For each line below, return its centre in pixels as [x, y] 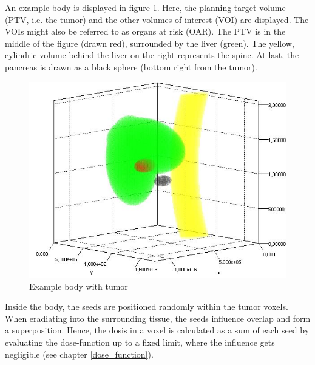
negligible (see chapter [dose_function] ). [79, 354]
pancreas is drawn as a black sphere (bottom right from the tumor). [131, 67]
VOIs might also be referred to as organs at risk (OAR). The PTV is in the [145, 31]
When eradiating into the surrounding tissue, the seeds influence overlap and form [158, 318]
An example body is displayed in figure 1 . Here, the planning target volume [145, 7]
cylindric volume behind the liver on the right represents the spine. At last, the [152, 55]
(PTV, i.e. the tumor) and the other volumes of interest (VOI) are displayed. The [157, 19]
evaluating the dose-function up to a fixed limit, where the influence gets [140, 342]
